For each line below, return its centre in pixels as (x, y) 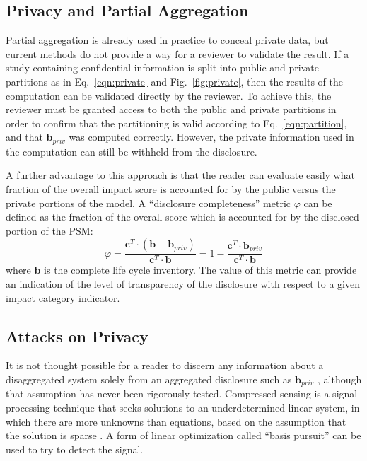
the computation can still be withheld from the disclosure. (132, 151)
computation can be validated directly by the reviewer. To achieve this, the (169, 95)
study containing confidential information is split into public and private (162, 68)
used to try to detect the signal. (75, 449)
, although (339, 379)
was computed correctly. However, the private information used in (211, 137)
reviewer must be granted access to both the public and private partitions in (171, 109)
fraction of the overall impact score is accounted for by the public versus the (171, 189)
